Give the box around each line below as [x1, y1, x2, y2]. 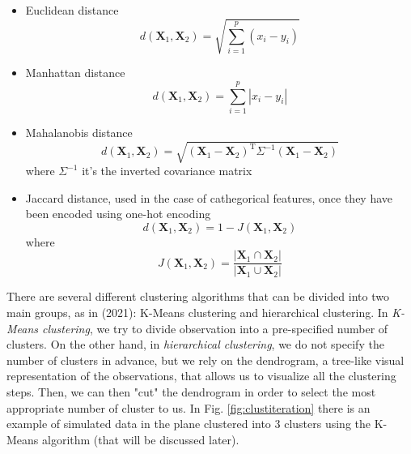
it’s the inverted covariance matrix [82, 162, 252, 178]
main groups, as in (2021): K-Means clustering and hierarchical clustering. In [6, 304, 388, 321]
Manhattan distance [25, 64, 125, 81]
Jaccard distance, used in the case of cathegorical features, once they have [25, 189, 393, 206]
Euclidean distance [25, 2, 119, 18]
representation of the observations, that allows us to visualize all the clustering [6, 367, 396, 384]
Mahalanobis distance [25, 123, 133, 140]
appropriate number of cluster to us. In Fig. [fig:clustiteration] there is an [6, 399, 371, 416]
